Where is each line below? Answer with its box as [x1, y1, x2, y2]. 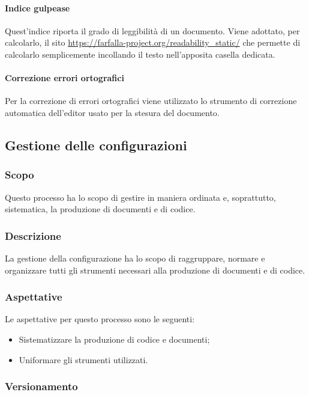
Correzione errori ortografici [5, 72, 124, 84]
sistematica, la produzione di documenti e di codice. [5, 203, 196, 215]
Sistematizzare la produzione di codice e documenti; [19, 332, 210, 345]
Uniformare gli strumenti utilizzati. [19, 353, 148, 366]
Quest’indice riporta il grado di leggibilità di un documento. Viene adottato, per [5, 24, 300, 37]
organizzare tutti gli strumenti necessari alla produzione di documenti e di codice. [5, 263, 305, 276]
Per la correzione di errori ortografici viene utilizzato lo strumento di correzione [5, 94, 297, 107]
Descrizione [5, 228, 61, 243]
